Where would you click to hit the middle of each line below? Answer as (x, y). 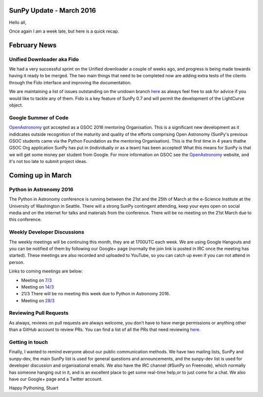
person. (17, 262)
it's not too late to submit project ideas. (48, 162)
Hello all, (18, 22)
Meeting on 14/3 (38, 287)
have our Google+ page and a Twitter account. (56, 379)
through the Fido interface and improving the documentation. (70, 82)
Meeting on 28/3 (38, 300)
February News (33, 45)
